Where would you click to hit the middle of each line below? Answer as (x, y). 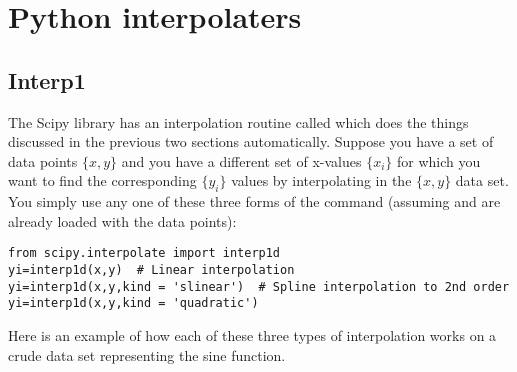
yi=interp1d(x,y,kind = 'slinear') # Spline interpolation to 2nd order (259, 286)
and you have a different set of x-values (241, 160)
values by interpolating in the (321, 180)
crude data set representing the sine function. (147, 354)
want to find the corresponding (102, 180)
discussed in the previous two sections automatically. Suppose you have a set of (251, 141)
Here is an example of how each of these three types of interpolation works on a (252, 334)
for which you (439, 160)
